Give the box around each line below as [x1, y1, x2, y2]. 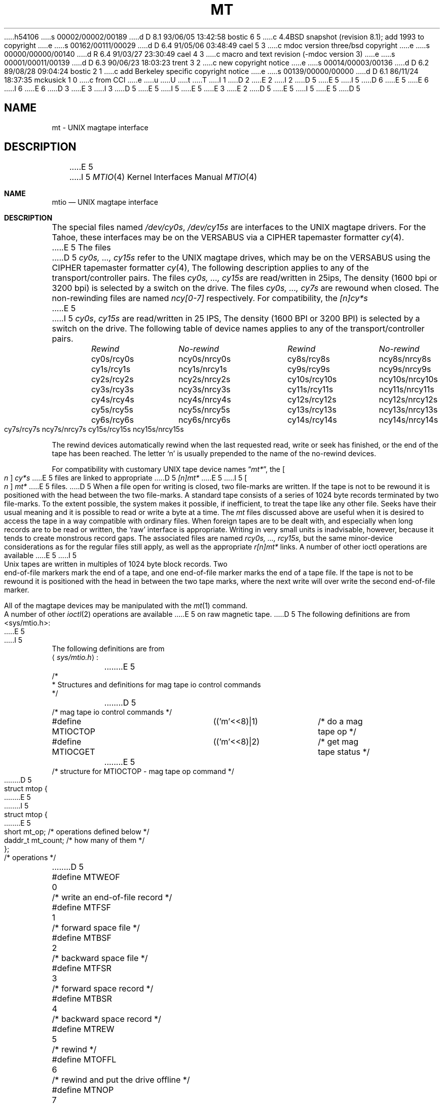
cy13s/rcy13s [287, 404, 337, 415]
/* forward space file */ [52, 923, 140, 933]
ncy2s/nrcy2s [178, 374, 231, 385]
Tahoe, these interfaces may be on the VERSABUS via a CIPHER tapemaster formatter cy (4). [52, 232, 404, 243]
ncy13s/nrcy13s [379, 404, 438, 415]
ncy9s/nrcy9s [379, 364, 431, 375]
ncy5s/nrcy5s [178, 404, 230, 415]
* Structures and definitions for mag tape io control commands [52, 680, 261, 689]
